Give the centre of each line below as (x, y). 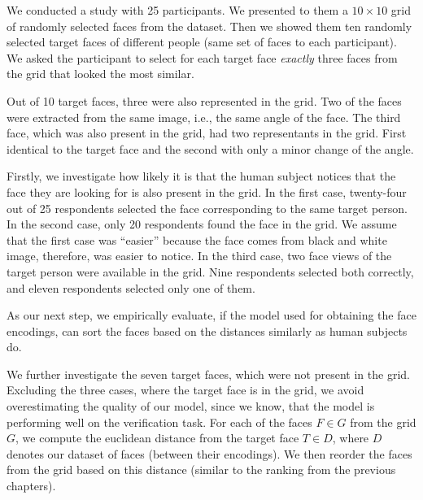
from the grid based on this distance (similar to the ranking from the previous (201, 470)
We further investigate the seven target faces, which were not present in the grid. (208, 374)
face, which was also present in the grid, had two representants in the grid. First (207, 133)
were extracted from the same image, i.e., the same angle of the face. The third (204, 117)
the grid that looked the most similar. (100, 74)
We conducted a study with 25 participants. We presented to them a (177, 10)
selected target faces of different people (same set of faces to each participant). (202, 42)
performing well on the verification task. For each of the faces (159, 422)
